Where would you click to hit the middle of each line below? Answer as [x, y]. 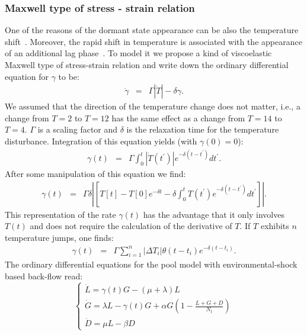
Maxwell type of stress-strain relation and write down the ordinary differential [147, 65]
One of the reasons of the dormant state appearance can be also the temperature [152, 30]
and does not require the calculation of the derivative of [131, 226]
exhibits [275, 226]
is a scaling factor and [78, 129]
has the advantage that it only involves [214, 214]
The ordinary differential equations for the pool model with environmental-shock [151, 264]
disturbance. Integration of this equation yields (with [101, 141]
